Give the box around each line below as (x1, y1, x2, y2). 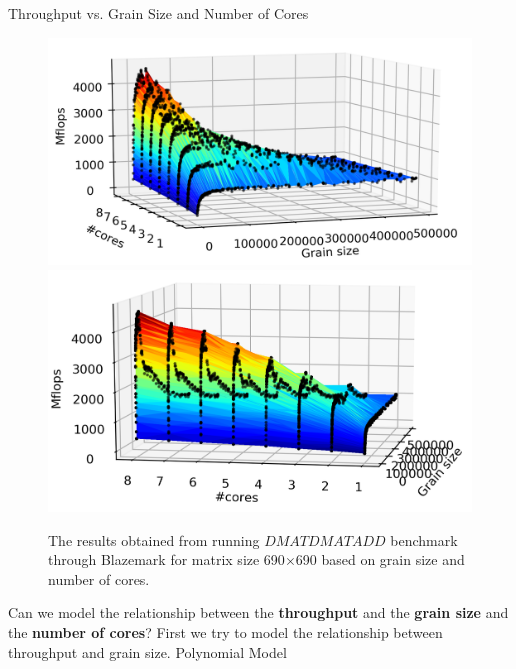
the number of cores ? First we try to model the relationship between (8, 621, 443, 642)
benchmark (390, 529, 458, 550)
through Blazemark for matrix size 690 (48, 549, 285, 570)
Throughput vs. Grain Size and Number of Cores (8, 3, 309, 23)
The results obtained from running (48, 529, 260, 550)
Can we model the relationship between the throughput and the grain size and (8, 602, 509, 623)
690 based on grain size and (295, 549, 465, 570)
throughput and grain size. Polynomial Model (8, 641, 287, 662)
